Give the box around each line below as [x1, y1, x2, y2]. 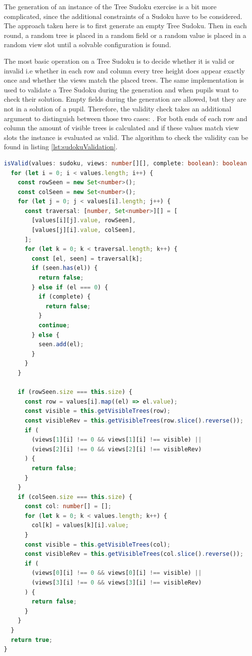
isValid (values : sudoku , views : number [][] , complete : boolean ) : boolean [4, 160, 247, 167]
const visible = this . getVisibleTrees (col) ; [24, 541, 171, 548]
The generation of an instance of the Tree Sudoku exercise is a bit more [4, 1, 217, 11]
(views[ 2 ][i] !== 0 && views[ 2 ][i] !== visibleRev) [31, 445, 202, 453]
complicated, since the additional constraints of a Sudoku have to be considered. [4, 11, 242, 21]
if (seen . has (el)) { [31, 265, 98, 272]
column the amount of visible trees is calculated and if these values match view [4, 123, 239, 133]
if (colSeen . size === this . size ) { [17, 493, 132, 500]
